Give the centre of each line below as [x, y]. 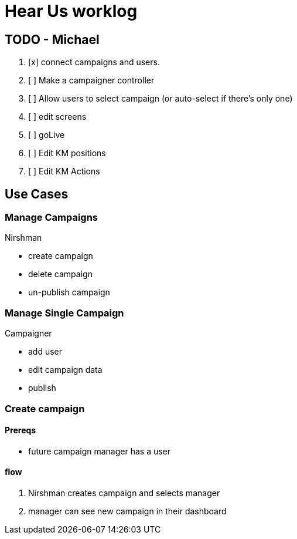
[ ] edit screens [57, 117]
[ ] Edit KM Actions [64, 171]
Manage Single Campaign [64, 313]
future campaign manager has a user [100, 451]
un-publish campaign [69, 292]
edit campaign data [65, 370]
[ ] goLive [47, 135]
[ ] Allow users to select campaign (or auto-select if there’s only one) [161, 99]
